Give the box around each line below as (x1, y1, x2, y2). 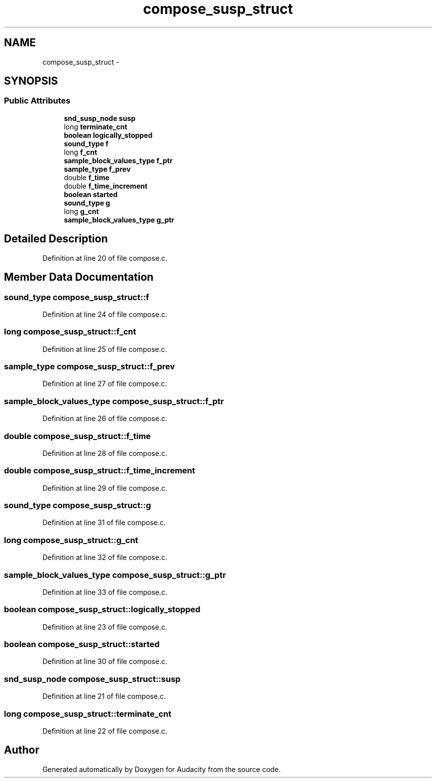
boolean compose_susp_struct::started (4, 639, 160, 649)
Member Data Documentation (4, 271, 154, 284)
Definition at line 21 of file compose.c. (42, 692, 166, 701)
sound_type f (64, 139, 109, 148)
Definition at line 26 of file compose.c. (42, 414, 167, 423)
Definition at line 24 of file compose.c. (42, 310, 168, 319)
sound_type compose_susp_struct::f (4, 292, 149, 302)
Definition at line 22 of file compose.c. (42, 726, 167, 735)
